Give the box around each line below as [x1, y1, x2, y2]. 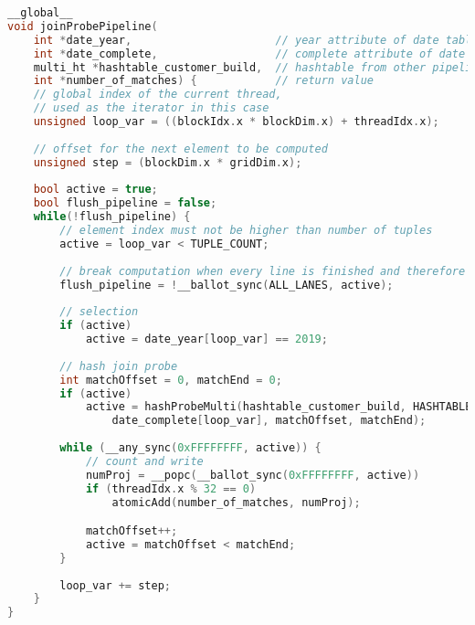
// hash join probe [59, 359, 178, 373]
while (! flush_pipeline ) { [33, 210, 191, 224]
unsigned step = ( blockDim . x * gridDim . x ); [33, 155, 302, 169]
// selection [59, 305, 139, 319]
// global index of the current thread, [33, 88, 282, 101]
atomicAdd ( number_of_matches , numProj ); [111, 495, 361, 509]
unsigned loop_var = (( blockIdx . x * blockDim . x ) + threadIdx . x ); [33, 115, 439, 128]
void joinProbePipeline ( [7, 19, 158, 33]
